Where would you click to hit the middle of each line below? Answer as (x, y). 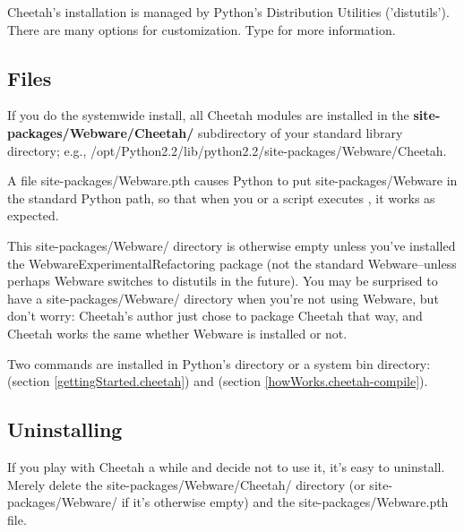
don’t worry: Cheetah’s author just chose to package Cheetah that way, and (215, 316)
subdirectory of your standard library (300, 132)
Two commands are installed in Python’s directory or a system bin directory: (219, 363)
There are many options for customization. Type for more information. (202, 29)
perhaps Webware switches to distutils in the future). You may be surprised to (223, 281)
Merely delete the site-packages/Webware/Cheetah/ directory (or (186, 484)
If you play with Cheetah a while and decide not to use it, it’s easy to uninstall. (226, 466)
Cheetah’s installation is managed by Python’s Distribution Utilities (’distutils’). (228, 12)
